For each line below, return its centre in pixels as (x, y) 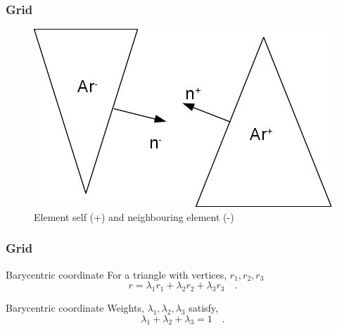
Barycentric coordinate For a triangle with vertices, (116, 274)
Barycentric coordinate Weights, (75, 308)
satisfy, (203, 308)
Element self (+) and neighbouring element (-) (134, 216)
